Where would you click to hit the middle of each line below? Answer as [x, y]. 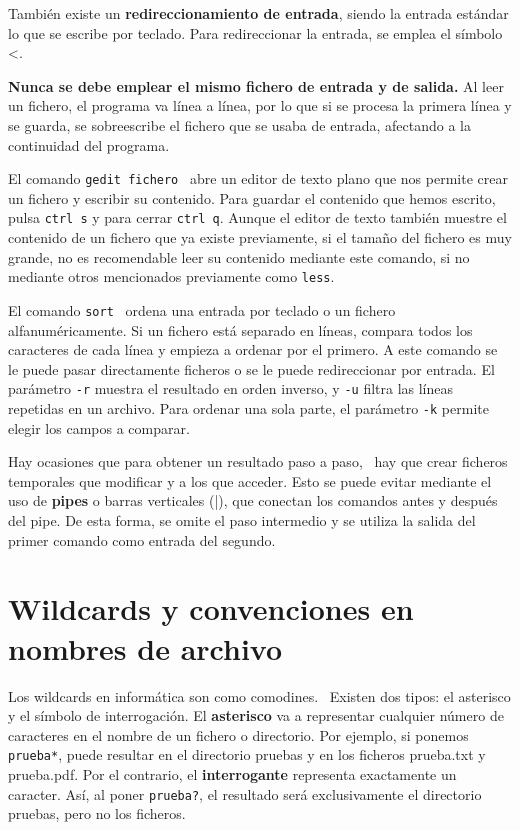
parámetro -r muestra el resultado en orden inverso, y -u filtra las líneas [231, 388]
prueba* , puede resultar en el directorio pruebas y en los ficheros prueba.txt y [247, 754]
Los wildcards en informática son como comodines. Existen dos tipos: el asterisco [259, 695]
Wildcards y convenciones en [211, 608]
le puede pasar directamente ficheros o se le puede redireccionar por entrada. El [251, 368]
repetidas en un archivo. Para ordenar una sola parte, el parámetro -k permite [248, 408]
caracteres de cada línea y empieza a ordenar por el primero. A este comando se [253, 349]
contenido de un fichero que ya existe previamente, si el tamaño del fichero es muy [260, 237]
